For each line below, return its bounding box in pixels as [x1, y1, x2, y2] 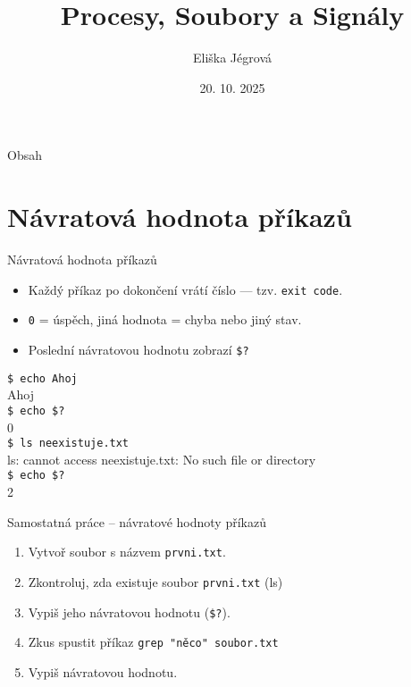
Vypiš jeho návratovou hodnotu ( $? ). [28, 602, 231, 621]
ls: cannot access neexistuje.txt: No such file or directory [7, 449, 316, 468]
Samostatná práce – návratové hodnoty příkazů [7, 512, 266, 531]
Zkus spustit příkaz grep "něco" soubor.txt [28, 633, 279, 651]
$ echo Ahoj [7, 372, 78, 385]
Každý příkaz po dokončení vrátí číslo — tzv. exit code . [28, 280, 343, 298]
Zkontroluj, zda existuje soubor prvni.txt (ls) [28, 572, 283, 591]
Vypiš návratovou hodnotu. [28, 662, 178, 681]
